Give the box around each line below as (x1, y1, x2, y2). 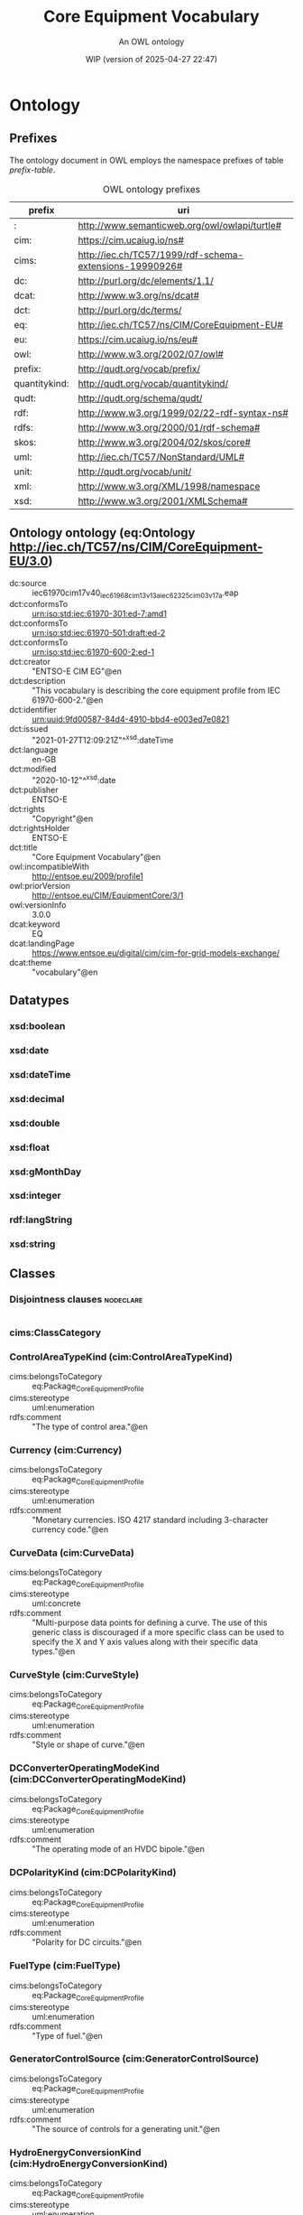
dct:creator (9, 657, 51, 668)
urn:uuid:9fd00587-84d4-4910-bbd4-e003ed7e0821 (32, 714, 230, 724)
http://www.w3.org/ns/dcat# (78, 289, 200, 302)
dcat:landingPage (9, 938, 75, 949)
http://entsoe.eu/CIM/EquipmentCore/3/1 (32, 890, 184, 901)
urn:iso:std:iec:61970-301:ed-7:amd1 (32, 608, 167, 620)
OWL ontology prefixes (102, 182, 201, 195)
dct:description (9, 676, 66, 687)
